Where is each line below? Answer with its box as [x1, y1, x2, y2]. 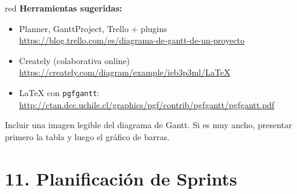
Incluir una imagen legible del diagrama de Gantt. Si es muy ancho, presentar [5, 118, 292, 131]
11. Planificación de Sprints [5, 166, 237, 190]
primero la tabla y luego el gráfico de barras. [5, 130, 170, 143]
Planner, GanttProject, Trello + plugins [19, 22, 167, 34]
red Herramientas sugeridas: [5, 2, 123, 14]
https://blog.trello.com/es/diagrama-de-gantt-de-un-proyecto [19, 34, 245, 47]
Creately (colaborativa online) [19, 54, 130, 66]
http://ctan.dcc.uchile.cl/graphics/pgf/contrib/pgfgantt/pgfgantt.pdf [19, 98, 275, 111]
